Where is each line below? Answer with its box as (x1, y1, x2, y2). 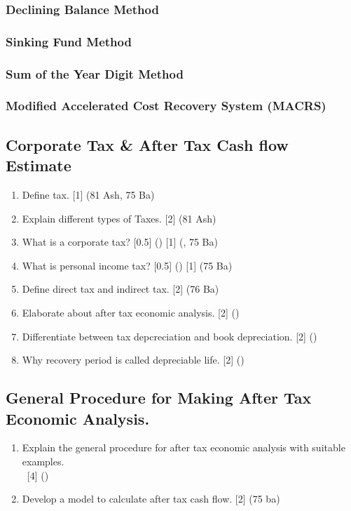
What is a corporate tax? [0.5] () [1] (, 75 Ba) (22, 234, 218, 249)
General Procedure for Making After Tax (6, 387, 312, 409)
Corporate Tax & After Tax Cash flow (6, 133, 289, 155)
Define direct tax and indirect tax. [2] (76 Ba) (22, 281, 219, 296)
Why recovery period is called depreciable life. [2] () (22, 352, 245, 367)
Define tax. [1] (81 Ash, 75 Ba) (22, 187, 155, 201)
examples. (22, 453, 64, 468)
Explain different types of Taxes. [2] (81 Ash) (22, 211, 216, 225)
